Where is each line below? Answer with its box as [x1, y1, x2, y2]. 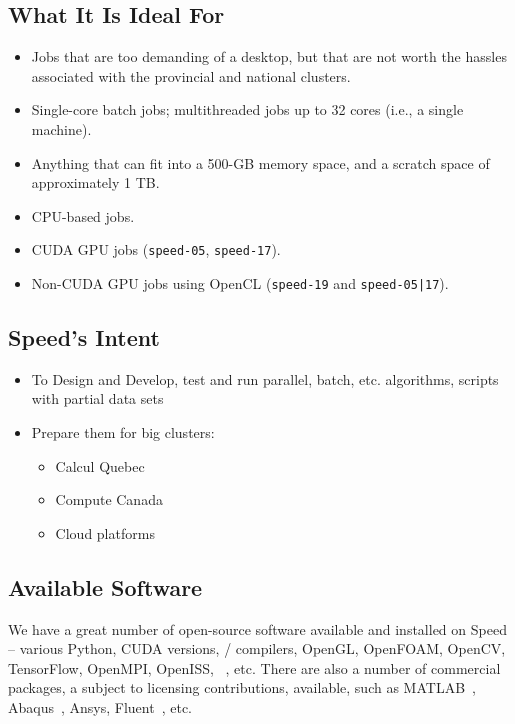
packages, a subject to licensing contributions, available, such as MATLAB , [8, 677, 476, 698]
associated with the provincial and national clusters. [31, 65, 351, 86]
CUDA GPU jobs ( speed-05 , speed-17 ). [31, 239, 281, 260]
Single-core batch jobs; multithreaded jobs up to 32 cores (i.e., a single [31, 99, 464, 120]
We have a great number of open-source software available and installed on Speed [8, 618, 507, 639]
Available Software [8, 571, 203, 602]
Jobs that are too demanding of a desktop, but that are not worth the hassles [31, 46, 507, 67]
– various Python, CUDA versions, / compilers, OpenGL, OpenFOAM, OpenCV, [8, 638, 506, 659]
